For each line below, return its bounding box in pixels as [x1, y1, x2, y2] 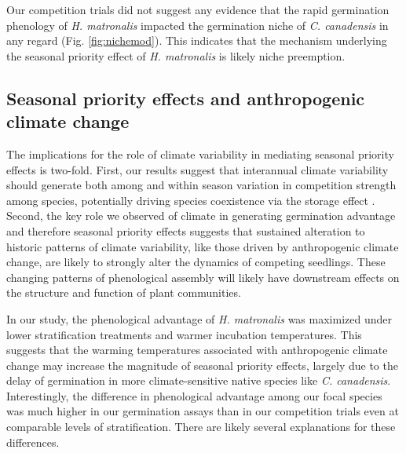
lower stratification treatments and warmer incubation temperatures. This [6, 326, 362, 342]
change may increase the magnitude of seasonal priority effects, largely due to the [6, 356, 398, 373]
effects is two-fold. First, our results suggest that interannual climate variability [6, 161, 389, 177]
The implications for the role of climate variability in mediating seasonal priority [6, 145, 394, 162]
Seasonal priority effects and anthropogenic [6, 86, 365, 110]
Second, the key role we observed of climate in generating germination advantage [6, 207, 396, 224]
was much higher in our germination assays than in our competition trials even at [6, 403, 399, 419]
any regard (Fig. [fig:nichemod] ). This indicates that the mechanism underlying [6, 32, 387, 49]
